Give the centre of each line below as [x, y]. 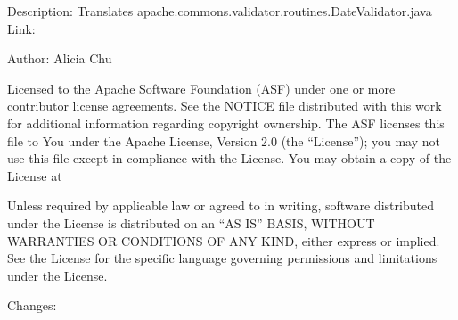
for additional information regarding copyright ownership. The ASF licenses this [226, 123]
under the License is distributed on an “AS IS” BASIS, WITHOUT [191, 222]
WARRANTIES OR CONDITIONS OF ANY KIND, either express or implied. [224, 240]
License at [35, 175]
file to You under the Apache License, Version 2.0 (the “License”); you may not [224, 140]
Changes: [32, 305]
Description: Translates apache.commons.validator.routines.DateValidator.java [220, 11]
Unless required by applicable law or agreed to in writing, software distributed [221, 205]
